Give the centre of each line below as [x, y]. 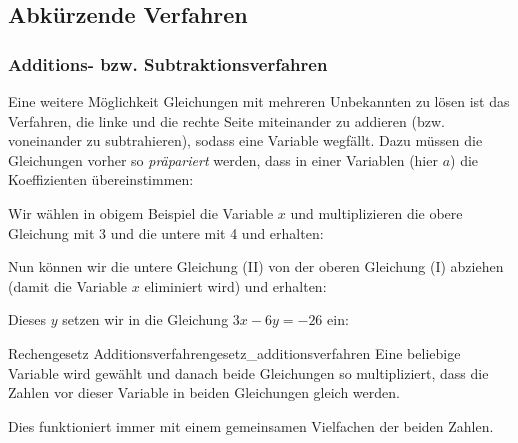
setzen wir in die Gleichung [145, 319]
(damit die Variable [68, 285]
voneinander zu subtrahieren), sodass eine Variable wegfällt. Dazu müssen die [245, 140]
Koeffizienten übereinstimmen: [101, 179]
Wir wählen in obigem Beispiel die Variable [141, 212]
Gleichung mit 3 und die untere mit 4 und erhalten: [166, 232]
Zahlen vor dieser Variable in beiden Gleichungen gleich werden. [204, 392]
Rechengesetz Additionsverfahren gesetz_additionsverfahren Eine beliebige [234, 352]
